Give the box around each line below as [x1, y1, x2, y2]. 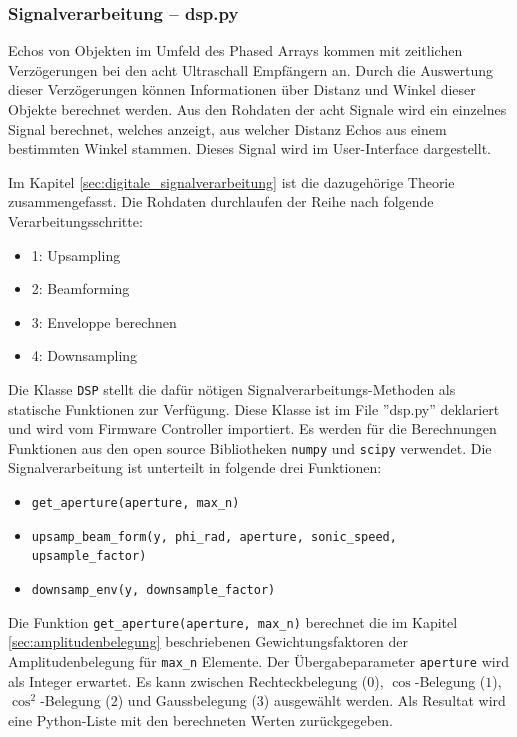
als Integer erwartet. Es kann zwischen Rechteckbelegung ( [8, 670, 368, 691]
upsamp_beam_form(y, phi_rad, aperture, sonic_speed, [31, 529, 397, 544]
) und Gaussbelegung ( [117, 690, 257, 711]
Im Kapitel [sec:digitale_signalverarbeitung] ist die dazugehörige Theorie [8, 171, 455, 192]
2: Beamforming [31, 278, 130, 299]
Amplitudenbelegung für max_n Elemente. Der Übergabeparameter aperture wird [8, 650, 509, 671]
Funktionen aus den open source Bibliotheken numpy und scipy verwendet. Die [8, 437, 492, 458]
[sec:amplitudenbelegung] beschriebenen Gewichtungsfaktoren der [8, 631, 408, 652]
